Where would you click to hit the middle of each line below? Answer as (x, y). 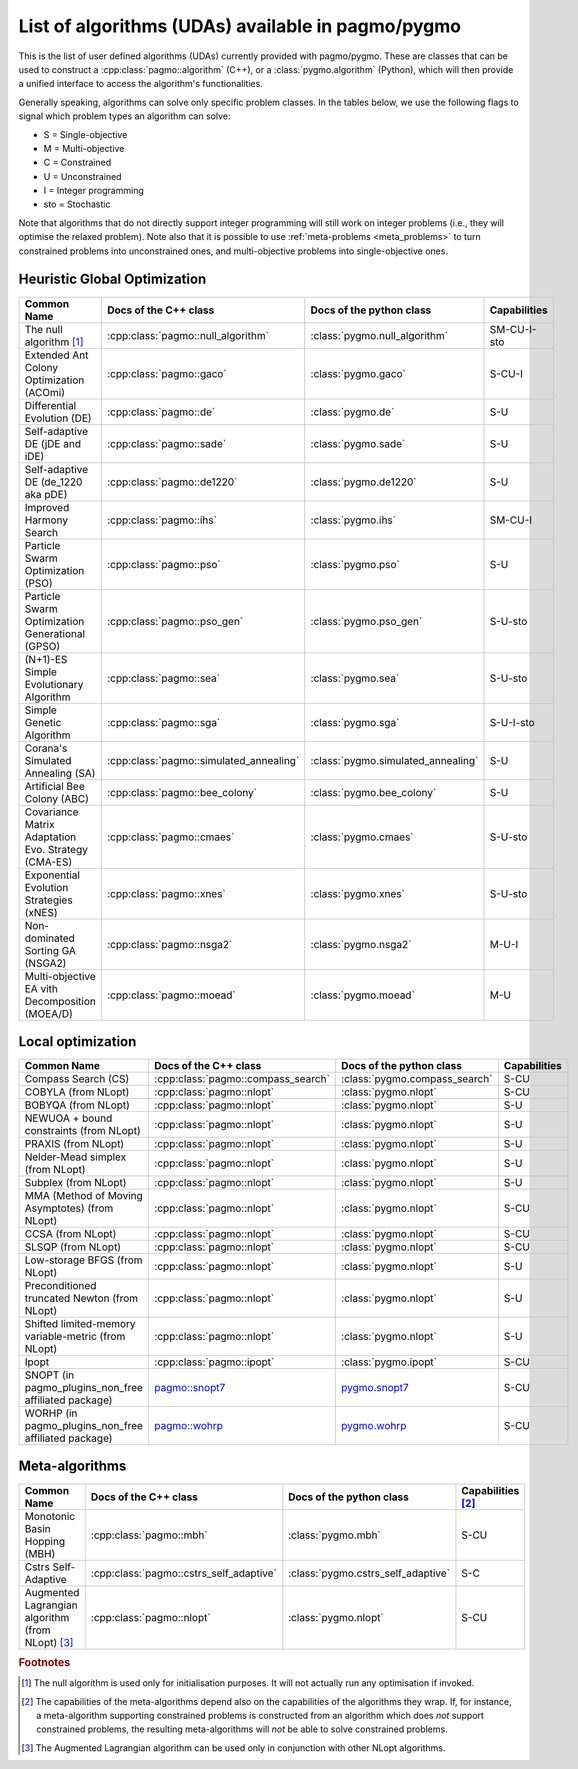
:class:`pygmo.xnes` (357, 893)
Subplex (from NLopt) (75, 1183)
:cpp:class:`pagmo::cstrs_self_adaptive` (183, 1573)
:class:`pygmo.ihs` (353, 520)
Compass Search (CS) (77, 1079)
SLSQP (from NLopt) (73, 1247)
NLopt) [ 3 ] (49, 1642)
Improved (47, 507)
